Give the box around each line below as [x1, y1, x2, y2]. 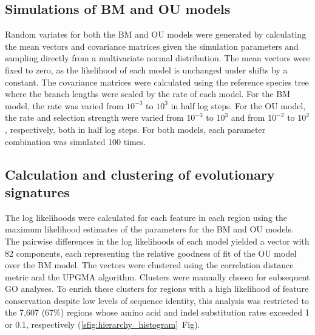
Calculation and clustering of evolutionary [5, 164, 275, 183]
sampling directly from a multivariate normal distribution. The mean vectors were [5, 52, 310, 64]
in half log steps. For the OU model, [171, 99, 306, 112]
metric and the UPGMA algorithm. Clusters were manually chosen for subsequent [5, 270, 310, 283]
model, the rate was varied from [5, 99, 124, 112]
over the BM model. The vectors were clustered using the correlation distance [5, 259, 294, 271]
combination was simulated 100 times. [5, 135, 146, 147]
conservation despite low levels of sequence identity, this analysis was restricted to [5, 294, 309, 306]
